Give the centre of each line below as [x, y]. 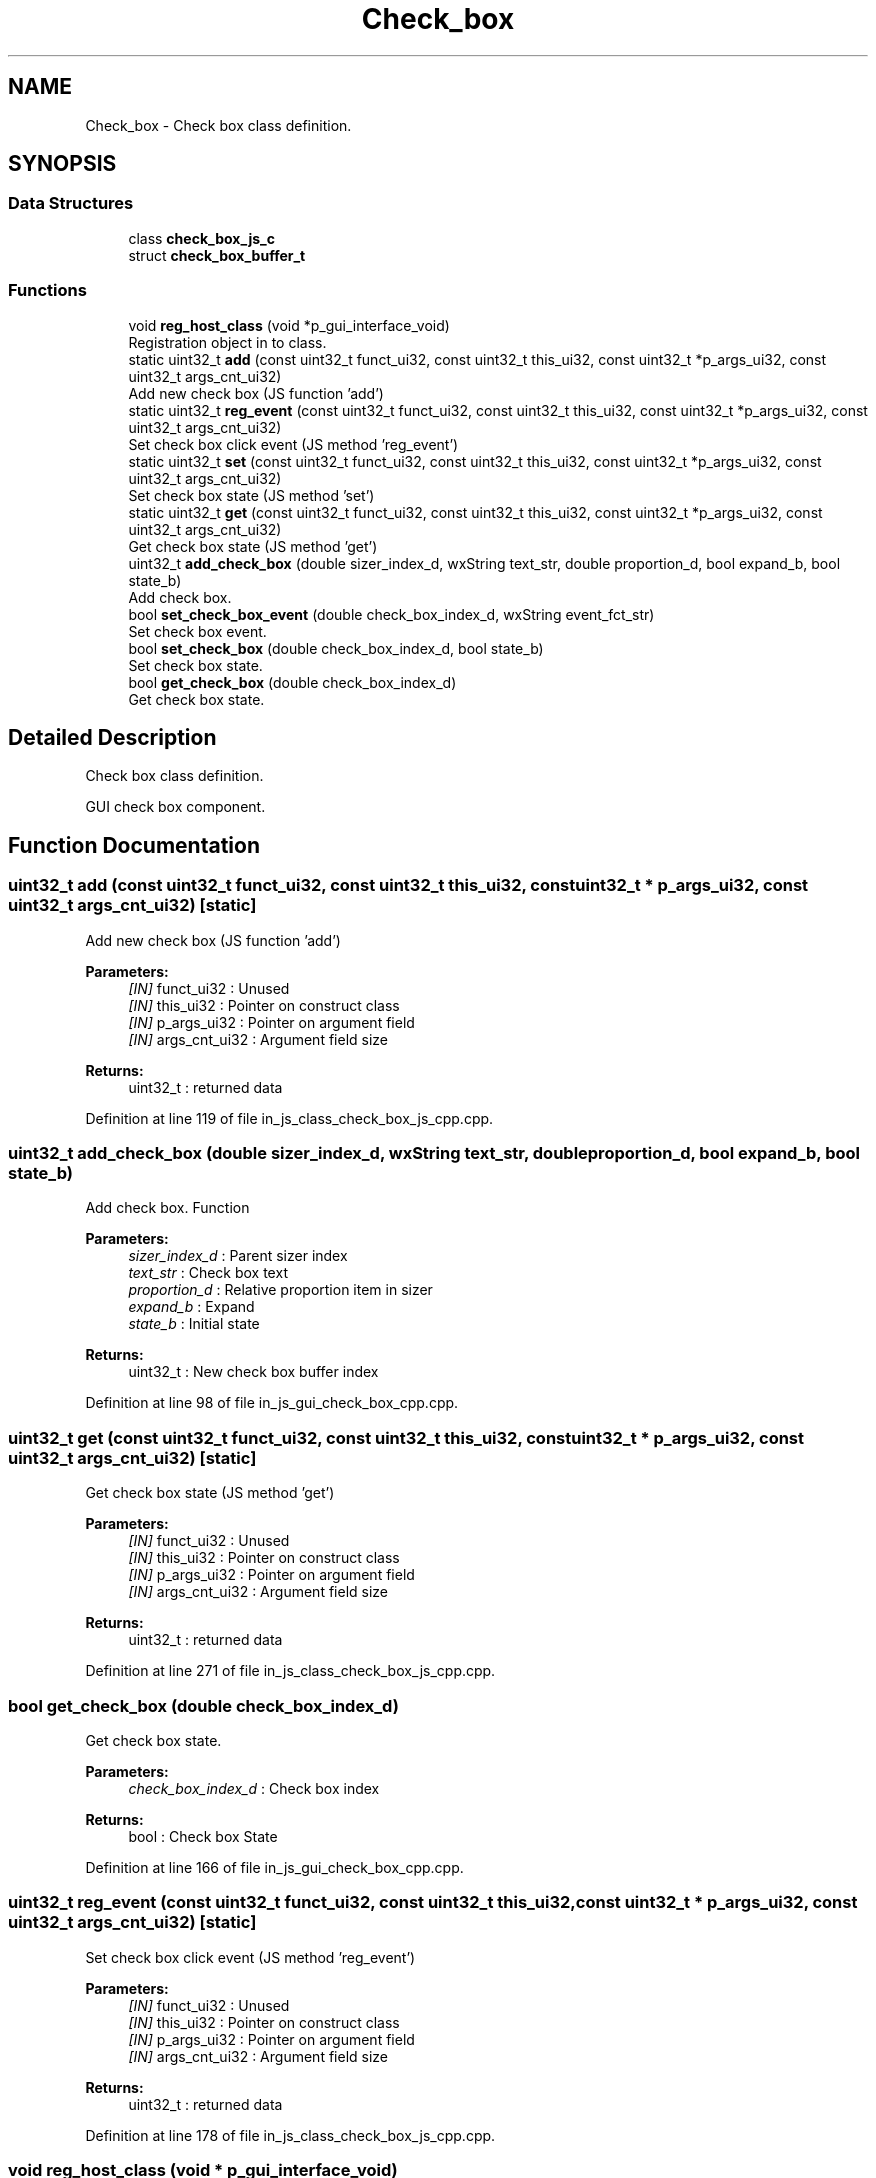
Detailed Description [112, 737]
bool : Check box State [203, 1836]
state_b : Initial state [194, 1324]
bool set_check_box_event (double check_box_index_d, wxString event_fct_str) [391, 614]
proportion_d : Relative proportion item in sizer [280, 1290]
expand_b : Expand [191, 1307]
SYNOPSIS [62, 164]
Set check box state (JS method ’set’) [251, 495]
